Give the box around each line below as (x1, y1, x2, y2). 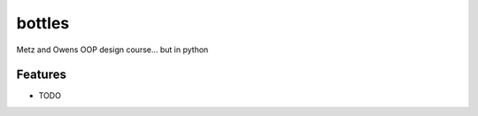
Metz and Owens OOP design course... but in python (16, 44, 209, 55)
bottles (16, 13, 70, 33)
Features (16, 67, 66, 82)
